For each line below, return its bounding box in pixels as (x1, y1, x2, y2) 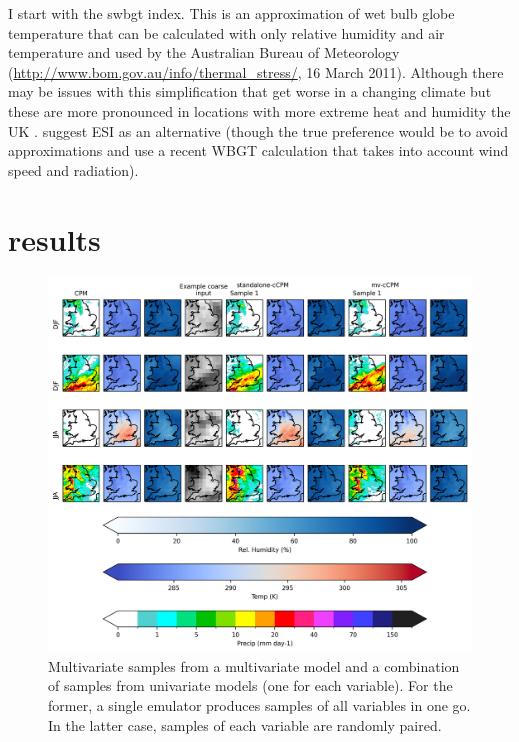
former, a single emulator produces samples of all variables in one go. (48, 694, 471, 715)
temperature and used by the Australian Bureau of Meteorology (8, 42, 400, 63)
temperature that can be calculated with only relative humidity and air (8, 22, 445, 43)
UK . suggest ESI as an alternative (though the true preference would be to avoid (8, 120, 508, 141)
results (8, 218, 101, 259)
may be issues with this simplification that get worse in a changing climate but (8, 81, 492, 102)
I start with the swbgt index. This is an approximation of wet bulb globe (8, 3, 455, 23)
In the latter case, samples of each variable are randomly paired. (48, 714, 442, 735)
